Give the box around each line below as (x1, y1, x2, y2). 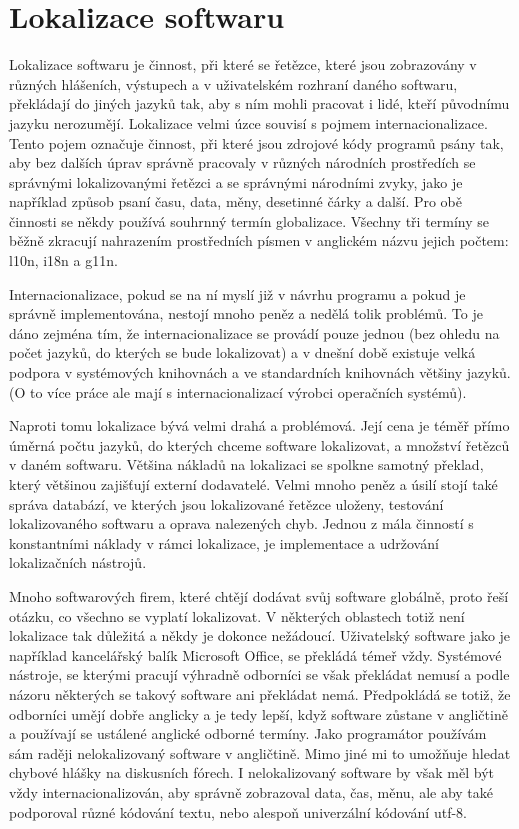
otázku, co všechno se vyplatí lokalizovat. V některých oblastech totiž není (9, 605, 465, 626)
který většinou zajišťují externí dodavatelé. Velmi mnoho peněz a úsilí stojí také (9, 474, 498, 494)
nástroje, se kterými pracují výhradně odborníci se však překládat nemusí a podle (9, 664, 510, 685)
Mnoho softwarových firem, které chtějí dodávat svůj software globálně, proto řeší (9, 585, 509, 606)
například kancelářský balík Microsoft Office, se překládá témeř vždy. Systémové (9, 644, 502, 665)
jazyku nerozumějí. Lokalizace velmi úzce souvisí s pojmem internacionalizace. (9, 112, 488, 133)
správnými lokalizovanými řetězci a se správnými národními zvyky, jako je (9, 171, 463, 192)
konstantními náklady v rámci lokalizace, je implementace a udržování (9, 532, 439, 553)
